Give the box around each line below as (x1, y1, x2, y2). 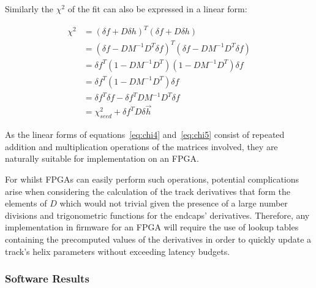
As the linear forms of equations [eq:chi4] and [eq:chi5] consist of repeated (5, 128, 285, 141)
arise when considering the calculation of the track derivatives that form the (5, 184, 290, 197)
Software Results (5, 271, 89, 286)
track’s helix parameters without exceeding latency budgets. (5, 244, 230, 257)
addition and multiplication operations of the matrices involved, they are (5, 140, 278, 153)
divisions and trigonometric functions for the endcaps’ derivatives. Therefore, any (5, 208, 310, 221)
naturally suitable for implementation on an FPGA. (5, 152, 199, 165)
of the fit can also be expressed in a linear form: (67, 2, 247, 15)
